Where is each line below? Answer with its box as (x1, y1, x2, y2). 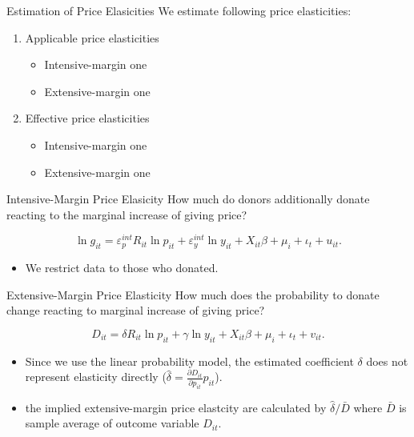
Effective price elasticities (25, 110, 150, 126)
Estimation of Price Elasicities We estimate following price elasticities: (6, 2, 352, 18)
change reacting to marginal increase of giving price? (6, 302, 265, 319)
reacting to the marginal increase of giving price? (6, 206, 247, 223)
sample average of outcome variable (25, 415, 199, 431)
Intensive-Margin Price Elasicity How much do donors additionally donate (6, 190, 370, 207)
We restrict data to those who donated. (25, 259, 219, 276)
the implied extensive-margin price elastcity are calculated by (25, 399, 327, 415)
